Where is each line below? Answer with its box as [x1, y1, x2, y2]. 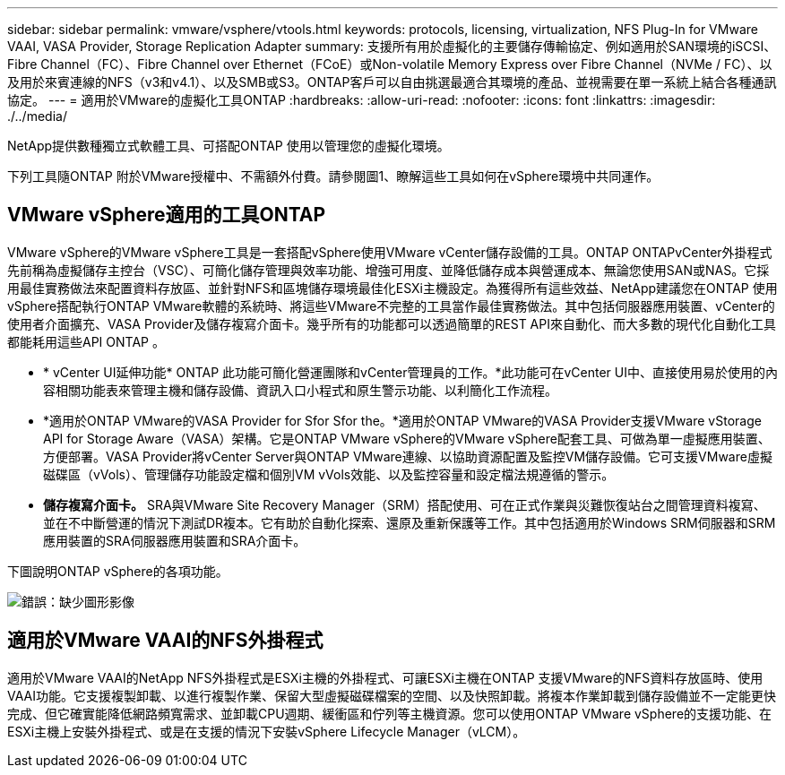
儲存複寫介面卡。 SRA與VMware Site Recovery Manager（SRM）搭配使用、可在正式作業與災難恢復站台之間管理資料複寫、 [43, 496, 766, 512]
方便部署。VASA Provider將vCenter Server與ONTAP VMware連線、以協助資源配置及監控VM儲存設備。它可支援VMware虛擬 [43, 448, 772, 464]
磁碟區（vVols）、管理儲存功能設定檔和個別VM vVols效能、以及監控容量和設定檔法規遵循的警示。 [43, 466, 615, 482]
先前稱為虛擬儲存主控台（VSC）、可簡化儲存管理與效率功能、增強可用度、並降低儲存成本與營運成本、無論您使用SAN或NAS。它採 [7, 262, 770, 278]
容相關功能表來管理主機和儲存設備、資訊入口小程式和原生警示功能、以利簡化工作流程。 [43, 382, 557, 398]
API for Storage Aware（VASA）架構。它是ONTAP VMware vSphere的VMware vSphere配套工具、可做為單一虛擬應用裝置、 [43, 430, 771, 446]
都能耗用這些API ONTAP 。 [7, 333, 165, 349]
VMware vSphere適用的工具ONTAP [7, 203, 326, 227]
